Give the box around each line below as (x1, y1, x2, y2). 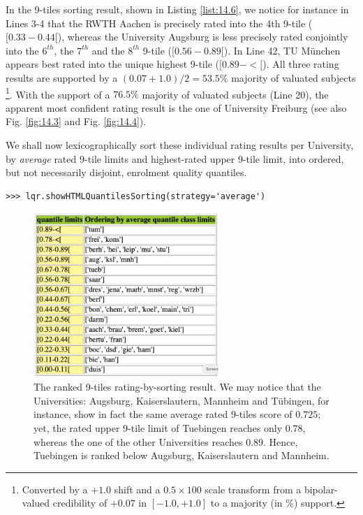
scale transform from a (205, 481, 302, 496)
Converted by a (22, 481, 88, 496)
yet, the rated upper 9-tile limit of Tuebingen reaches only (34, 420, 283, 435)
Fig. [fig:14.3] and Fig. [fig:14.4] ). (6, 114, 147, 129)
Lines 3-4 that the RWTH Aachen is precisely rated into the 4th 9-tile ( (6, 15, 313, 30)
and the (91, 43, 125, 57)
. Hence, (263, 434, 298, 449)
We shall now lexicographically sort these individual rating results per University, (6, 138, 354, 152)
